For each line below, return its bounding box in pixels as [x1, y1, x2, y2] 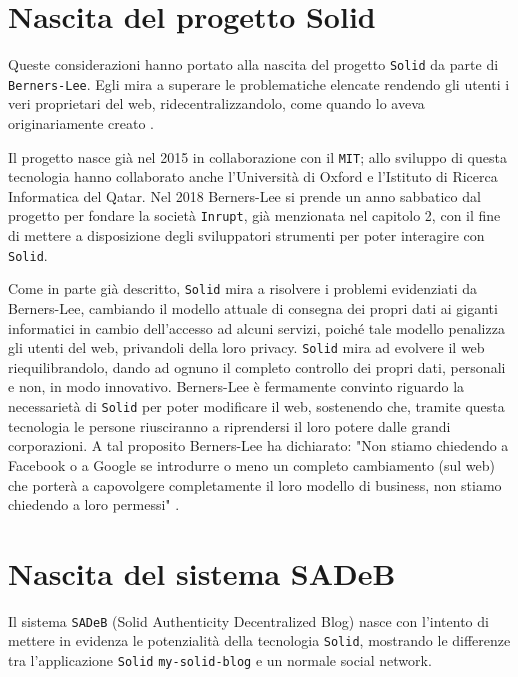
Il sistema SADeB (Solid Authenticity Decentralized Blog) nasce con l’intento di [8, 610, 489, 631]
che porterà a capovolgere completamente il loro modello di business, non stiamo [8, 474, 502, 495]
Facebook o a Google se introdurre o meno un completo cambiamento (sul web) [8, 454, 496, 475]
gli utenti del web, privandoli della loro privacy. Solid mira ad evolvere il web [8, 337, 485, 358]
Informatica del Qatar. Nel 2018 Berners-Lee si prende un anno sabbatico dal [8, 185, 481, 206]
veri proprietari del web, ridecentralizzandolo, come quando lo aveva [8, 93, 425, 114]
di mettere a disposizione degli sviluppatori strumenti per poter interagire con [8, 225, 485, 246]
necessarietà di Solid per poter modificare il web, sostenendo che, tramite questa [8, 396, 505, 417]
